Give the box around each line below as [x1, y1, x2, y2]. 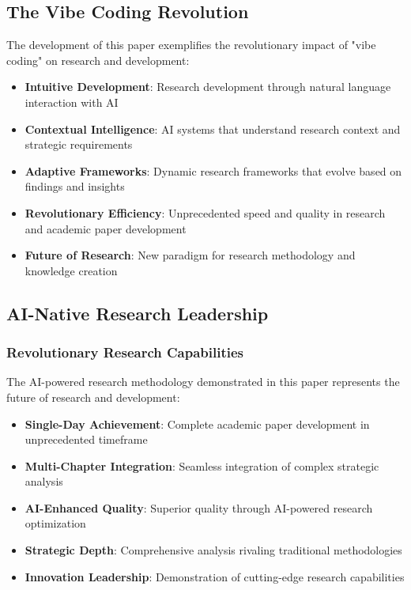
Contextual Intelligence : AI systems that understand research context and [25, 120, 401, 137]
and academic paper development [25, 220, 187, 236]
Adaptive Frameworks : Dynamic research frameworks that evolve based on [25, 162, 402, 179]
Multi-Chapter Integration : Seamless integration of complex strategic [25, 457, 379, 474]
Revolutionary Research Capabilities [6, 342, 243, 362]
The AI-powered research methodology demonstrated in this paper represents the [6, 373, 400, 390]
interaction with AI [25, 93, 119, 110]
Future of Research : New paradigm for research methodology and [25, 247, 356, 263]
